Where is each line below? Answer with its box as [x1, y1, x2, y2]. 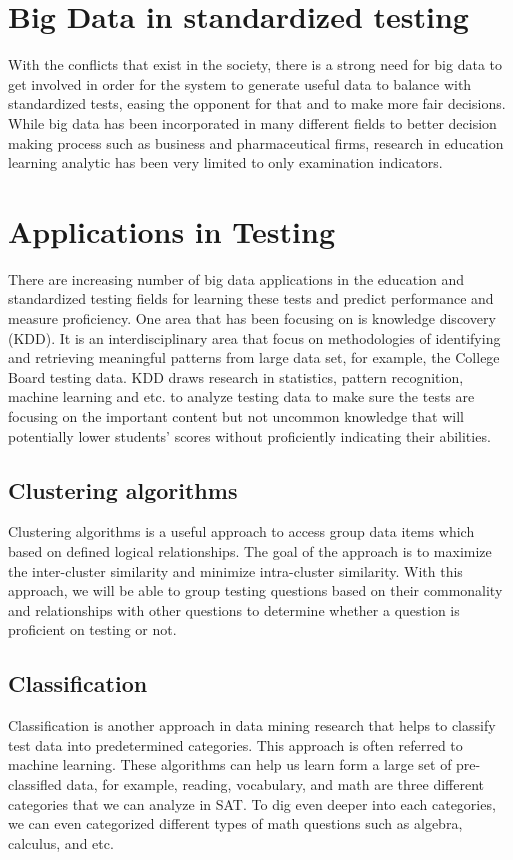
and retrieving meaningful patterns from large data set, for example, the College [8, 347, 500, 368]
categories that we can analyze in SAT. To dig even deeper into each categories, [8, 793, 496, 814]
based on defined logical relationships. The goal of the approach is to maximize [8, 540, 492, 561]
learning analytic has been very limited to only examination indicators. [8, 152, 443, 173]
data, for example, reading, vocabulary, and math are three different [66, 773, 485, 794]
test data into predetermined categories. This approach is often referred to [8, 734, 463, 755]
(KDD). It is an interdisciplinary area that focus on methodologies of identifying [8, 327, 501, 348]
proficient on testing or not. [8, 619, 177, 640]
